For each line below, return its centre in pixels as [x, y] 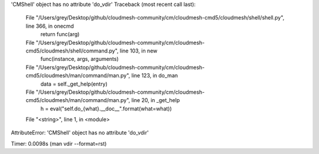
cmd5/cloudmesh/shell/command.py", [72, 51]
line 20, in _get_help [156, 100]
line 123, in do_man [155, 76]
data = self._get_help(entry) [74, 84]
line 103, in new [139, 51]
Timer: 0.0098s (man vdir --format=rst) [59, 143]
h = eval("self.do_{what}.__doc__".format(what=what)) [106, 109]
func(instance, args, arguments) [80, 59]
